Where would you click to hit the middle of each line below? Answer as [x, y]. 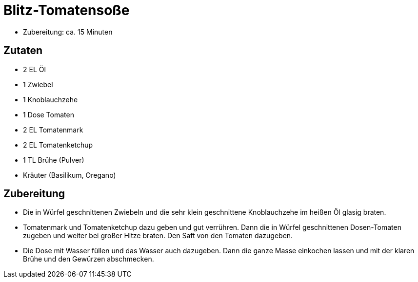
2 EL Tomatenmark [53, 130]
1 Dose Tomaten [49, 114]
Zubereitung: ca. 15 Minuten [68, 32]
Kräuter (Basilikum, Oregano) [70, 175]
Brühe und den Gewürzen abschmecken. [89, 259]
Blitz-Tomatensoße [67, 10]
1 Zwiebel [38, 84]
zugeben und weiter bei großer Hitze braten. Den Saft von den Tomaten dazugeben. [158, 236]
